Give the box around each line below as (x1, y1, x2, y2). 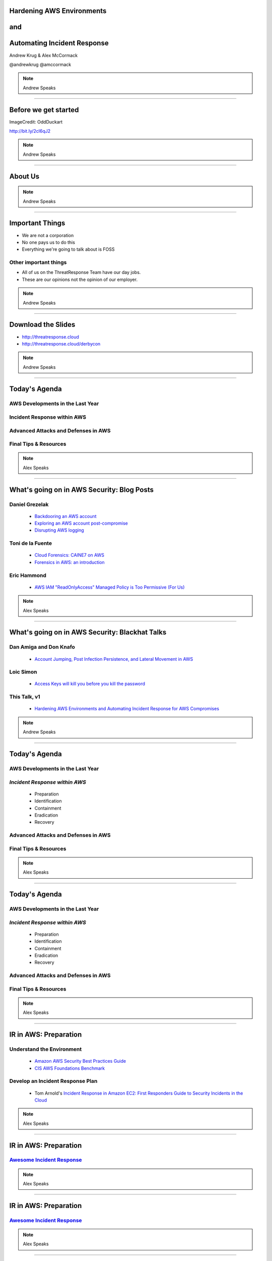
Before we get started (9, 105, 79, 114)
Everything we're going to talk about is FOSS (22, 246, 115, 252)
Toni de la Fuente (9, 540, 52, 547)
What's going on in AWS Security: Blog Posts (9, 485, 154, 494)
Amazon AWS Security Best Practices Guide (34, 1058, 126, 1064)
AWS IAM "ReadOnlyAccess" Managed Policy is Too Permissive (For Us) (34, 584, 185, 590)
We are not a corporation (22, 232, 74, 238)
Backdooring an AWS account (34, 513, 97, 519)
